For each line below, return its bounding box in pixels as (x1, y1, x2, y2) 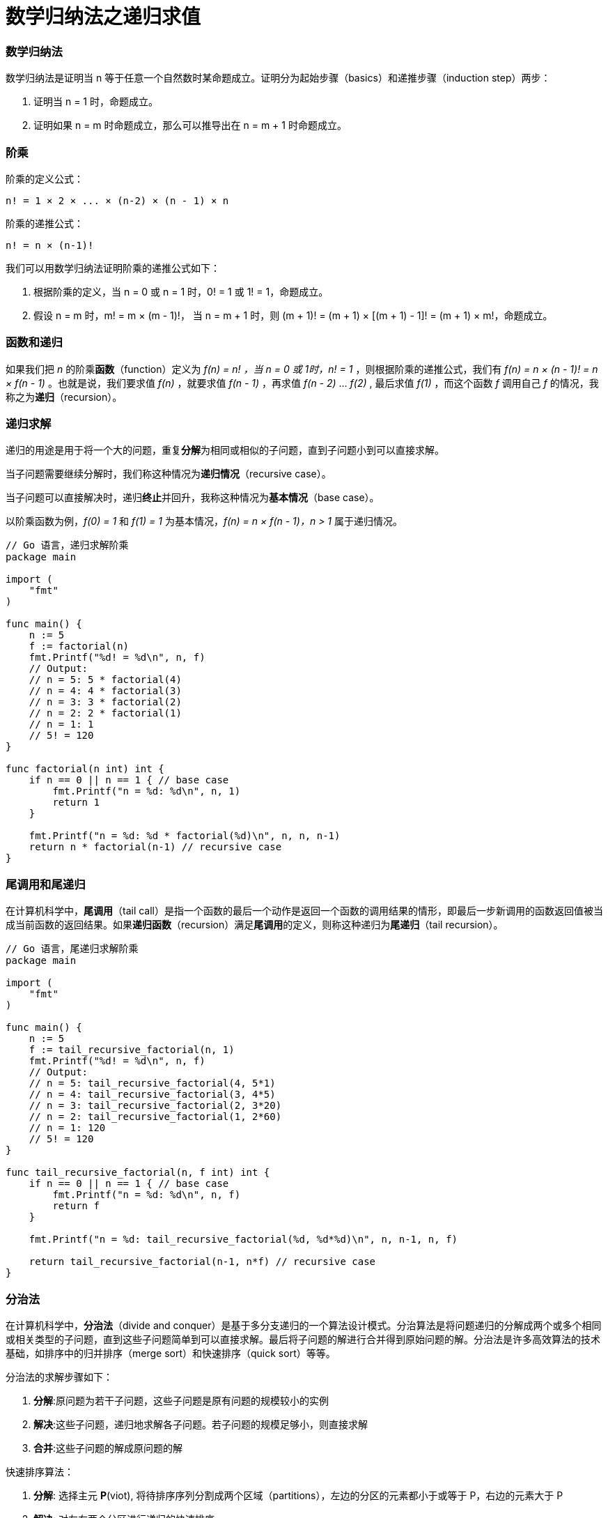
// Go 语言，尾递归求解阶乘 (6, 943, 139, 955)
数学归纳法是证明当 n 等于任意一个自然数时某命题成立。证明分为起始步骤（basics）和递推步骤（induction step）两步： (6, 72, 551, 84)
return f (52, 1200, 100, 1212)
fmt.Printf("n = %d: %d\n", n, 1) (52, 785, 241, 797)
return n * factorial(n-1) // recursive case (29, 841, 282, 853)
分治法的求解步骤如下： (6, 1370, 113, 1383)
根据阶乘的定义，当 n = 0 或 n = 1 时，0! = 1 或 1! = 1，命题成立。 (33, 285, 329, 298)
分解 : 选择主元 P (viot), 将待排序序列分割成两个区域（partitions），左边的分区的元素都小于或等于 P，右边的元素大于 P (33, 1489, 563, 1501)
